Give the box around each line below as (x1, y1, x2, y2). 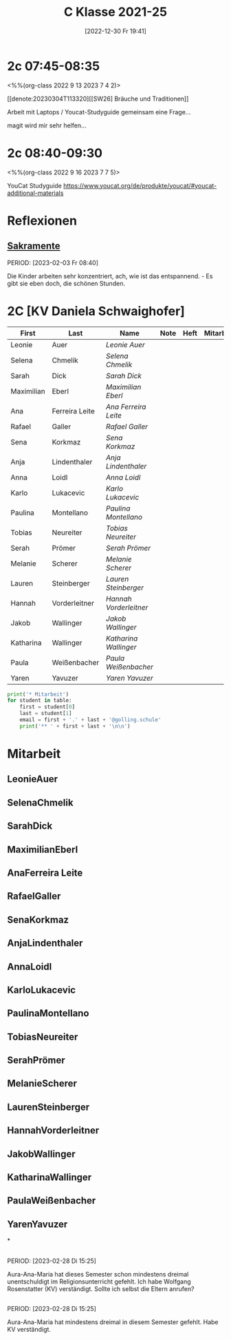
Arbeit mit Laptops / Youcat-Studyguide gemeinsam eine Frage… (7, 107, 191, 116)
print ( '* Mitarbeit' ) (7, 690, 69, 698)
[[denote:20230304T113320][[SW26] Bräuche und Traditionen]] (7, 94, 189, 103)
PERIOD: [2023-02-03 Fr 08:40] (7, 258, 98, 267)
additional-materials (7, 189, 64, 197)
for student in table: (7, 697, 72, 704)
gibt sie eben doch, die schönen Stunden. (7, 279, 126, 287)
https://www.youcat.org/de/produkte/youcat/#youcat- (63, 181, 217, 189)
